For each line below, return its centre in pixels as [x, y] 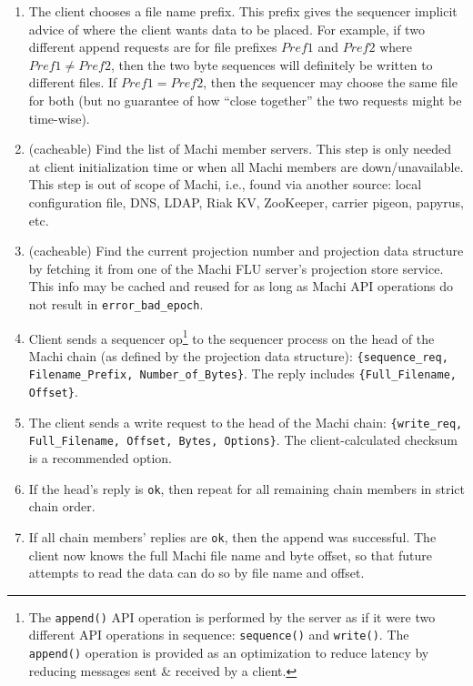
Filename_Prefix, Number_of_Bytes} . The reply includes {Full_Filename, [242, 373]
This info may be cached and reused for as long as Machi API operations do [241, 286]
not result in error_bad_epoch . [116, 303]
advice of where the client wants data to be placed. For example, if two [226, 29]
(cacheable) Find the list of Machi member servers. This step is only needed [240, 149]
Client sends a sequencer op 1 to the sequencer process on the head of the [231, 337]
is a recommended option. [101, 458]
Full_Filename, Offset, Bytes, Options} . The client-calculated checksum [243, 440]
